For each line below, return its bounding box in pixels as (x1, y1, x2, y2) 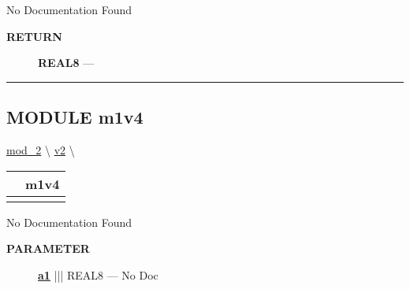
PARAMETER (6, 240, 90, 257)
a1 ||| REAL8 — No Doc (38, 266, 158, 283)
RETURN (6, 28, 62, 44)
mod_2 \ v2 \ (6, 141, 75, 157)
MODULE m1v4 (6, 105, 143, 129)
